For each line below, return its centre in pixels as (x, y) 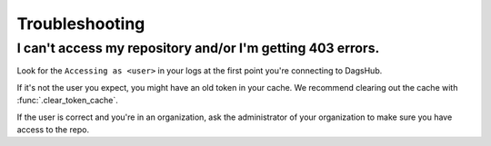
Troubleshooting (81, 24)
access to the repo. (53, 129)
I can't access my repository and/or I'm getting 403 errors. (198, 48)
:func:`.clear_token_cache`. (67, 101)
